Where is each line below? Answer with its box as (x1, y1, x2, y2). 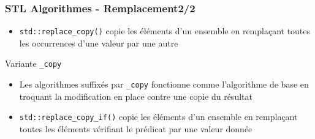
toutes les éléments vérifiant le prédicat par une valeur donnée (19, 122, 252, 135)
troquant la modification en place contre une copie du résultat (19, 89, 252, 102)
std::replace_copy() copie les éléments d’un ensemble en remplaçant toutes (19, 24, 311, 37)
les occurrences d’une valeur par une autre (19, 36, 178, 49)
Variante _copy (5, 57, 62, 70)
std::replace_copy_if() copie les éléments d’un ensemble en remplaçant (19, 110, 298, 123)
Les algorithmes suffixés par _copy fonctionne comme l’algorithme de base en (19, 78, 309, 91)
